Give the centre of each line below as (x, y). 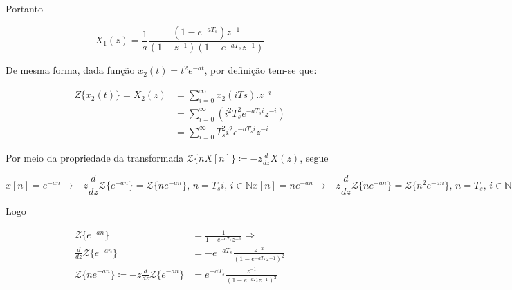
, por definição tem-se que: (260, 70)
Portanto (24, 8)
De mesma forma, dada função (70, 70)
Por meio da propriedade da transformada (95, 158)
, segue (314, 158)
